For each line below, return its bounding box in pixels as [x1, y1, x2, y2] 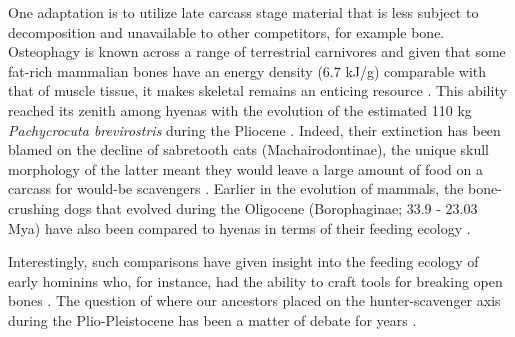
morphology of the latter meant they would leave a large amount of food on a [8, 158, 483, 179]
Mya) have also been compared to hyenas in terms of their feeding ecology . [8, 217, 471, 238]
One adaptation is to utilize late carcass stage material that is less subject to [8, 2, 479, 22]
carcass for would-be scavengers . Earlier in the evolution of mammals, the [8, 178, 464, 199]
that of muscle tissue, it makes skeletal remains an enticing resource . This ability [8, 80, 507, 101]
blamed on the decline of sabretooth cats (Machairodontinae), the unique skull [8, 139, 490, 160]
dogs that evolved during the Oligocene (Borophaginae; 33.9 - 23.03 [64, 197, 478, 218]
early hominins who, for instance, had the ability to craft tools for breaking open [8, 270, 503, 291]
